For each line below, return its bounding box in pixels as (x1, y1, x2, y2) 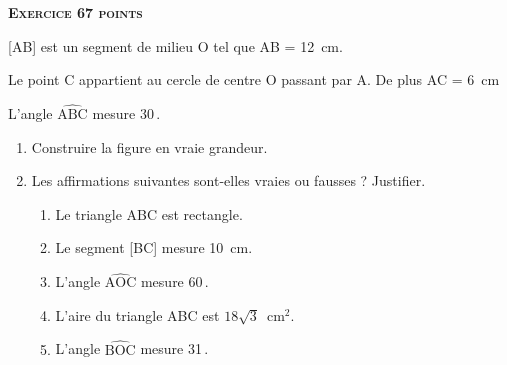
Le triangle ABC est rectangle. (55, 203, 243, 224)
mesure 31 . (140, 338, 209, 359)
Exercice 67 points (8, 2, 143, 22)
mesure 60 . (140, 271, 209, 292)
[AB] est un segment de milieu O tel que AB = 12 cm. (8, 35, 343, 56)
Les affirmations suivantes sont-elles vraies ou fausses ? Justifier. (31, 170, 426, 191)
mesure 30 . (92, 103, 161, 123)
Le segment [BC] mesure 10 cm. (55, 237, 253, 258)
